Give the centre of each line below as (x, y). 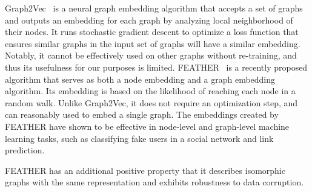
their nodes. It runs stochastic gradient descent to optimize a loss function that (152, 32)
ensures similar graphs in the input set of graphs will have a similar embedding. (153, 43)
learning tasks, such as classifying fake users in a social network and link (139, 138)
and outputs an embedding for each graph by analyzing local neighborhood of (149, 20)
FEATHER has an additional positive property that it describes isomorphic (145, 170)
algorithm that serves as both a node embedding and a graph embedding (140, 79)
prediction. (25, 150)
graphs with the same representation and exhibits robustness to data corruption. (154, 182)
